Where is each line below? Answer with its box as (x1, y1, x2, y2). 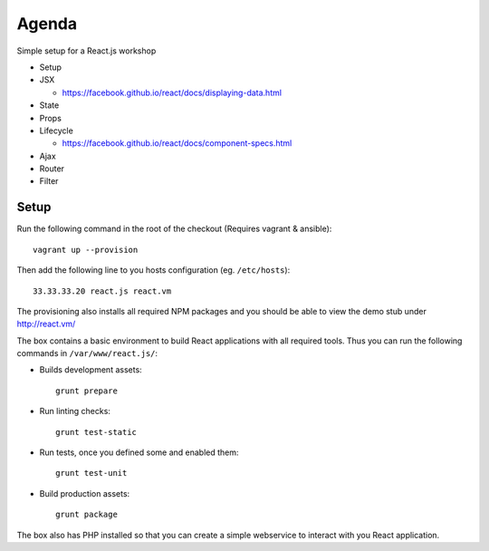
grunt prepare (55, 385, 118, 396)
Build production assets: (39, 488, 130, 498)
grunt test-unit (55, 468, 128, 478)
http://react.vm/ (16, 318, 76, 330)
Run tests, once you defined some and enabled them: (39, 447, 239, 458)
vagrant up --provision (33, 245, 139, 255)
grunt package (55, 509, 118, 520)
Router (39, 163, 65, 174)
